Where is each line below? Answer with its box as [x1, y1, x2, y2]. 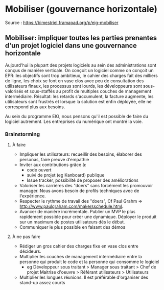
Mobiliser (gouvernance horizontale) [5, 3, 158, 15]
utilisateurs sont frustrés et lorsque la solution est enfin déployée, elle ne [5, 98, 152, 104]
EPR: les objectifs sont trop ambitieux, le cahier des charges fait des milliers [5, 72, 158, 78]
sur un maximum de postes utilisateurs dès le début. [19, 219, 125, 225]
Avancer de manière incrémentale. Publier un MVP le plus [19, 209, 136, 215]
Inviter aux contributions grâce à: [19, 162, 87, 168]
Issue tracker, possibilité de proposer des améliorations [26, 177, 139, 183]
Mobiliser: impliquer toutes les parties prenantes [5, 34, 157, 42]
